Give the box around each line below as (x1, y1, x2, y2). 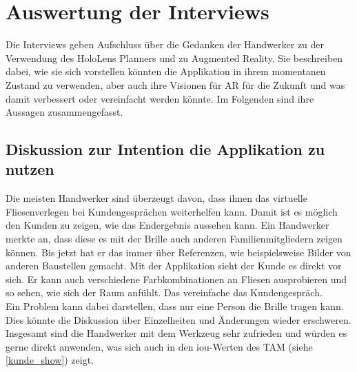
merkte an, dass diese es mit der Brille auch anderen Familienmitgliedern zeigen (6, 231, 343, 246)
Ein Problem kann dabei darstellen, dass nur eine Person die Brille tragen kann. (6, 299, 344, 313)
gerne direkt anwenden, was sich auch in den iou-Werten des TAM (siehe (6, 339, 313, 353)
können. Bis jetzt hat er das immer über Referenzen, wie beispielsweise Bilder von (6, 245, 351, 259)
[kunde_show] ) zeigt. (6, 353, 94, 367)
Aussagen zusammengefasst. (6, 105, 123, 119)
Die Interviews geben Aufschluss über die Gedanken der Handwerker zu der (6, 37, 325, 52)
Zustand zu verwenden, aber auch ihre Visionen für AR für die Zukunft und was (6, 77, 345, 92)
